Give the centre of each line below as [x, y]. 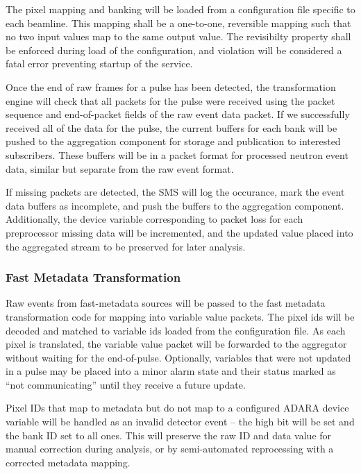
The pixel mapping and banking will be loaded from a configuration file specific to [180, 9]
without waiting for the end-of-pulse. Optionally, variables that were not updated [178, 357]
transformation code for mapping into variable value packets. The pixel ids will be [180, 316]
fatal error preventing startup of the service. [99, 64]
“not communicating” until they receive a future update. [126, 384]
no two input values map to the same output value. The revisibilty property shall [178, 36]
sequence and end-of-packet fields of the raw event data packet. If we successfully [178, 114]
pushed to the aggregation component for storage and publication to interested [173, 141]
